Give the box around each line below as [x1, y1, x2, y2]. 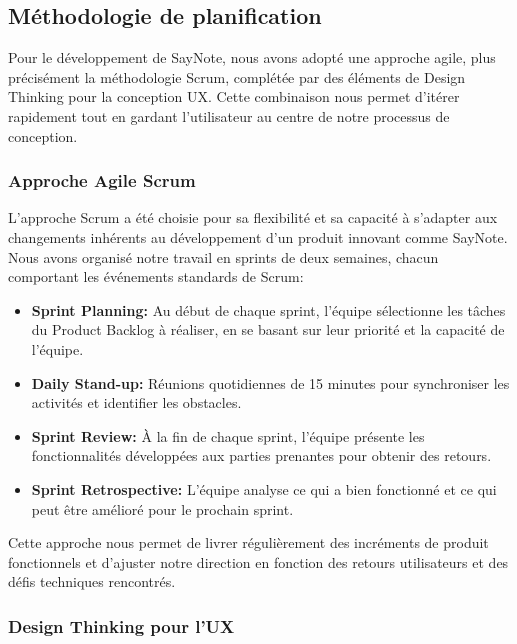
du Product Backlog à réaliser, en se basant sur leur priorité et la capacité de [31, 319, 505, 340]
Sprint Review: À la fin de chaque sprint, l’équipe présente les [31, 425, 425, 446]
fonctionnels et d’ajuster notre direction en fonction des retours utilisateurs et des [8, 551, 509, 572]
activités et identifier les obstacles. [31, 392, 242, 413]
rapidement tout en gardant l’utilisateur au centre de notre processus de [8, 105, 450, 126]
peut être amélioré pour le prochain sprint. [31, 498, 294, 519]
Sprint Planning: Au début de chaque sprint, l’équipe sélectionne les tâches [31, 299, 506, 320]
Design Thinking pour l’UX [8, 613, 235, 638]
